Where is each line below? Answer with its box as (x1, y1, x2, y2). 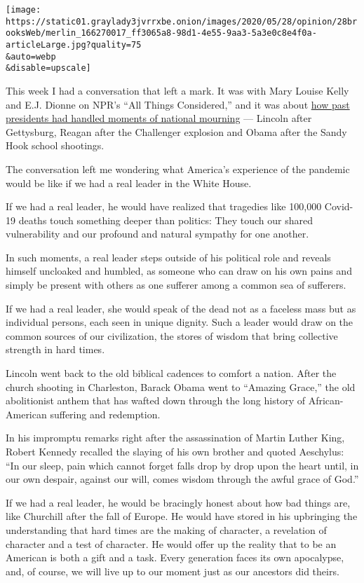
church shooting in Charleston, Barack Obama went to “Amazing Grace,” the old (6, 379, 356, 394)
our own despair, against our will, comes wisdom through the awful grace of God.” (6, 472, 359, 486)
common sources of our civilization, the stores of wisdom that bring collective (6, 328, 338, 343)
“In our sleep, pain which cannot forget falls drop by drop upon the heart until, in (6, 458, 359, 472)
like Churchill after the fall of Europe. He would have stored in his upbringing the (6, 509, 358, 523)
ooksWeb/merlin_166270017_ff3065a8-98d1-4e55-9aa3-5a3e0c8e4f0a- (6, 28, 317, 39)
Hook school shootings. (6, 138, 105, 153)
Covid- (324, 199, 353, 214)
